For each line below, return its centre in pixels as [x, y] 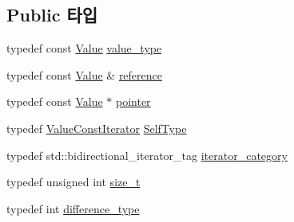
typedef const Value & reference [84, 74]
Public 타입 [52, 15]
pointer [133, 101]
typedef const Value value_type [84, 48]
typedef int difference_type [73, 208]
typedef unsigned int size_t [73, 182]
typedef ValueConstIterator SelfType [97, 128]
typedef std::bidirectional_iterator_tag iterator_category [147, 155]
